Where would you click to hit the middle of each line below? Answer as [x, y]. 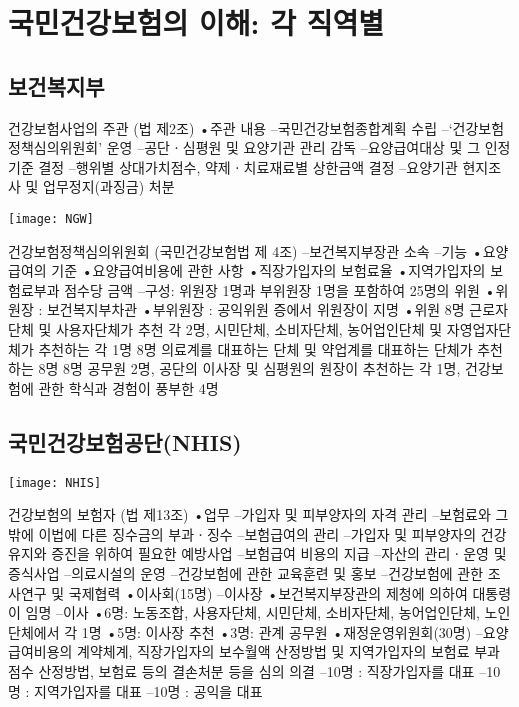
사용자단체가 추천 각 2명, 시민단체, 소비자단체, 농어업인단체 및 [249, 328]
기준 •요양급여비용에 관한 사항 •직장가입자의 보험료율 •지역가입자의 [268, 270]
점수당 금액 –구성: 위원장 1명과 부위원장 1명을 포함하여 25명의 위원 [272, 289]
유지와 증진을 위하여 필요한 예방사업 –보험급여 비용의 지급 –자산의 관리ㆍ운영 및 [257, 553]
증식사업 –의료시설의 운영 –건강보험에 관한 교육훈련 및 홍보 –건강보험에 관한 [246, 573]
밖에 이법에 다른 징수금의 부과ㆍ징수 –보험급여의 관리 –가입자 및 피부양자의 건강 [257, 533]
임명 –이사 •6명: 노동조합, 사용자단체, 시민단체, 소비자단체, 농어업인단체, [252, 612]
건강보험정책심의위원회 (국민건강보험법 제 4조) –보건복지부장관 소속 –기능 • [245, 250]
